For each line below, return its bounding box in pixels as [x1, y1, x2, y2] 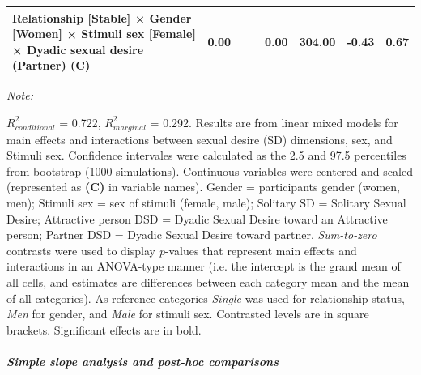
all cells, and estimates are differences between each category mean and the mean [6, 274, 410, 291]
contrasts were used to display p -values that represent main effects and [6, 241, 357, 258]
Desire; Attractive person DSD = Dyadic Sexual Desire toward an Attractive [6, 210, 388, 227]
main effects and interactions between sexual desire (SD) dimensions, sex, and [6, 130, 393, 147]
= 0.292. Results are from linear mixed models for [150, 113, 398, 130]
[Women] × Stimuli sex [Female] [12, 25, 196, 42]
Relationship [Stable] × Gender [12, 9, 192, 26]
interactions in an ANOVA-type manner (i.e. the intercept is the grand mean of [6, 258, 401, 275]
